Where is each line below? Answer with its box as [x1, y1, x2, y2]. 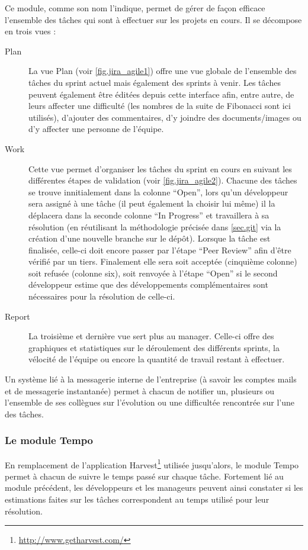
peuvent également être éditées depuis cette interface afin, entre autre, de [28, 88, 294, 100]
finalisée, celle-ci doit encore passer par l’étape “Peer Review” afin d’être [28, 243, 291, 256]
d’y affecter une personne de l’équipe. [28, 123, 164, 135]
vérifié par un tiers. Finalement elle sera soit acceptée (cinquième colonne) [28, 255, 297, 268]
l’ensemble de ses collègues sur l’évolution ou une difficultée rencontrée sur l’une [5, 396, 295, 409]
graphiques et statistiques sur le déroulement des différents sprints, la [28, 341, 280, 353]
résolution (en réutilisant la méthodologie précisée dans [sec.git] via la [28, 220, 281, 233]
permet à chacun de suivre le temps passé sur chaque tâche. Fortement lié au [5, 469, 284, 482]
